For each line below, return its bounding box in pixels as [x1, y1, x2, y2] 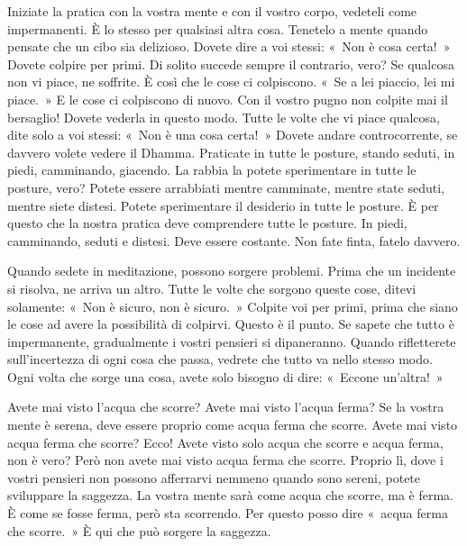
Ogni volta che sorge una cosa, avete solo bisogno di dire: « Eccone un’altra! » [7, 367, 444, 386]
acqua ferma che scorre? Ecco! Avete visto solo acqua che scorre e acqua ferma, [7, 432, 444, 451]
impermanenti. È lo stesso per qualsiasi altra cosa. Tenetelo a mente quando [7, 19, 428, 38]
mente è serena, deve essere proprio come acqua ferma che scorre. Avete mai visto [7, 415, 458, 434]
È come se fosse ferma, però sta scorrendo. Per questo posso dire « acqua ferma [7, 504, 448, 523]
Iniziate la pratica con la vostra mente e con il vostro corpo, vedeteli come [7, 2, 417, 20]
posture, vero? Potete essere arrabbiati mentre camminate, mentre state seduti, [7, 177, 444, 196]
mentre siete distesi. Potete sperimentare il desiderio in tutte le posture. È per [7, 196, 439, 214]
